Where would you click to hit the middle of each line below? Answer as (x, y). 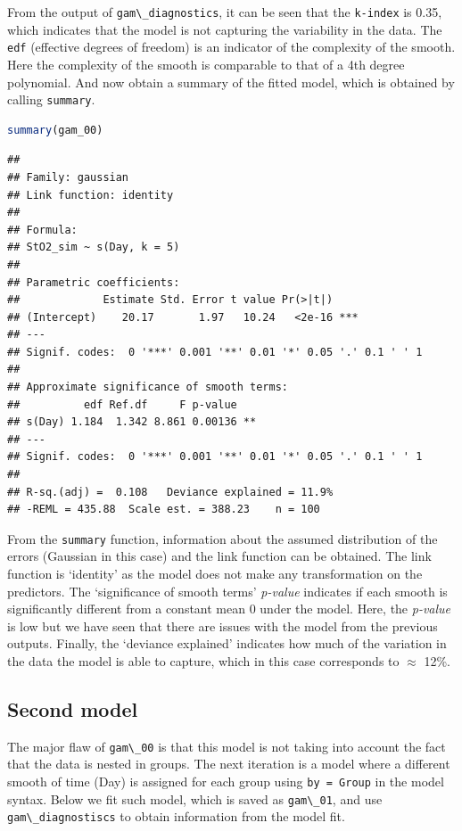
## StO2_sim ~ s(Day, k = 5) (94, 247)
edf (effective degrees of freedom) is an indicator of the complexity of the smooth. (231, 47)
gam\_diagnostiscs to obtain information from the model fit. (176, 816)
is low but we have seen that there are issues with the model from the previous (223, 625)
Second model (73, 709)
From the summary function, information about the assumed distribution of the (223, 538)
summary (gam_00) (55, 130)
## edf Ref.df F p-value (122, 404)
